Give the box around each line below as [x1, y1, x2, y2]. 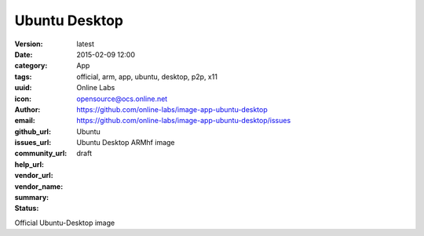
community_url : [14, 149, 68, 158]
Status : [14, 204, 39, 213]
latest [76, 39, 94, 49]
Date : [14, 49, 33, 59]
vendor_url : [14, 171, 54, 180]
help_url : [14, 159, 45, 169]
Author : [14, 104, 41, 114]
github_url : [14, 126, 51, 136]
